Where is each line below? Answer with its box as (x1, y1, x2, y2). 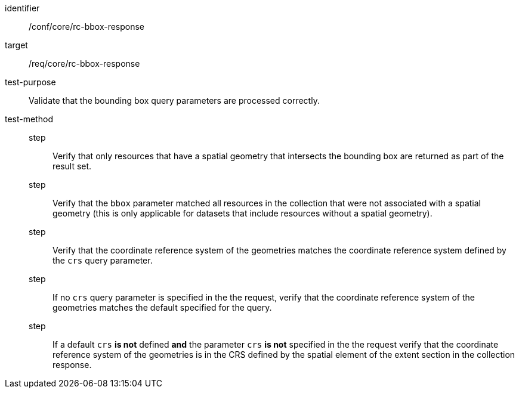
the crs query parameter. (52, 255, 153, 265)
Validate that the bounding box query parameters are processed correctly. (29, 95, 320, 106)
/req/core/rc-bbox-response (29, 58, 140, 69)
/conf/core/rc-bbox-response (29, 21, 145, 32)
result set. (52, 161, 92, 171)
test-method (5, 114, 53, 124)
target (5, 40, 28, 50)
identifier (5, 3, 40, 13)
